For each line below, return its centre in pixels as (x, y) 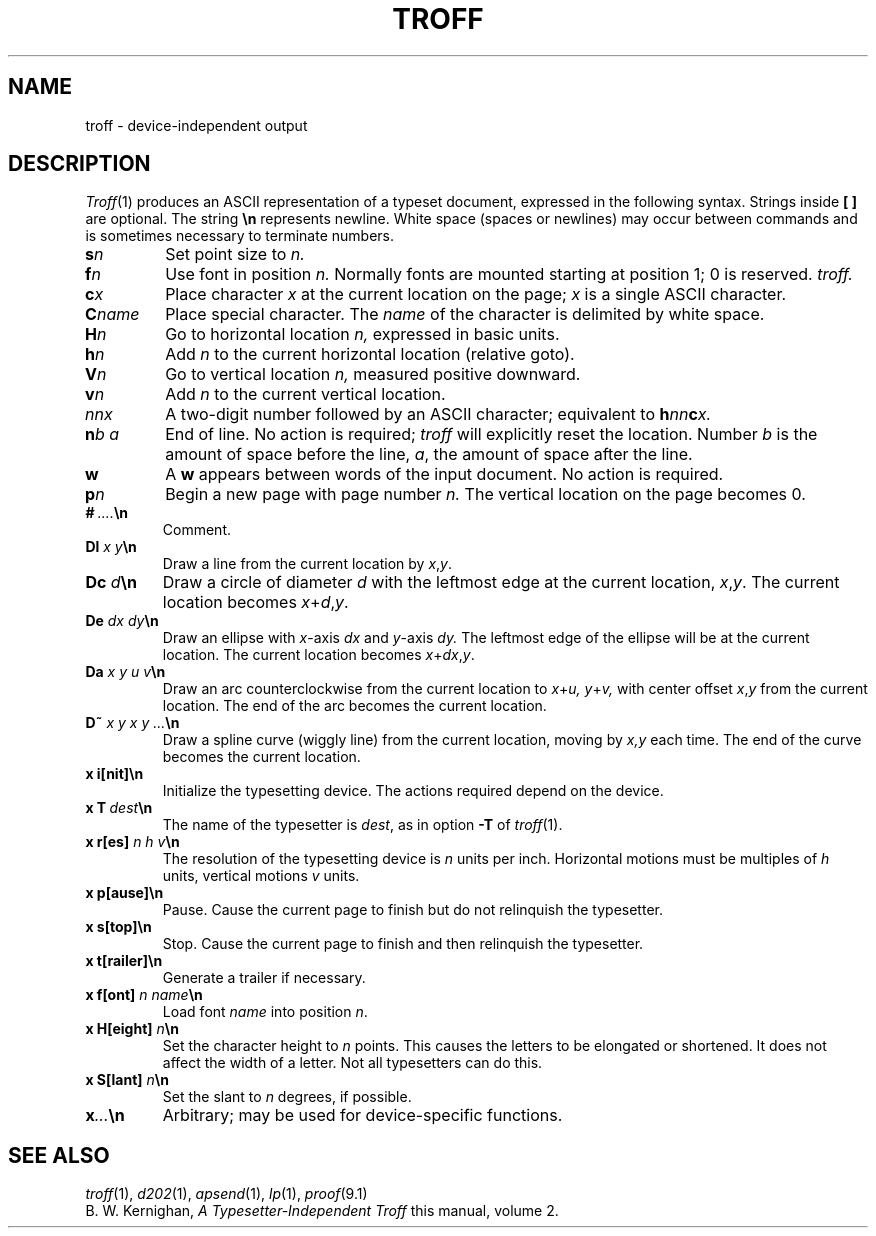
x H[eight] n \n (132, 1029)
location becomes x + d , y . (255, 602)
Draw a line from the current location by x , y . (307, 564)
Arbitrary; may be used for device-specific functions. (362, 1115)
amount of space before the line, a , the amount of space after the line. (429, 454)
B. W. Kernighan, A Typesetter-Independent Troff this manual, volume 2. (322, 1211)
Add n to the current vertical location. (305, 394)
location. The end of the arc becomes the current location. (354, 706)
